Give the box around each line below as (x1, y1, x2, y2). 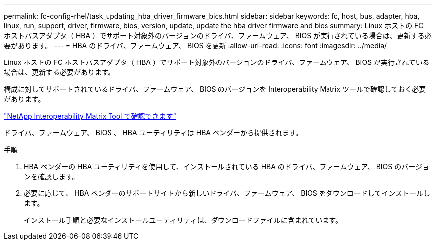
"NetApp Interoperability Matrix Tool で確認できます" (4, 112, 176, 120)
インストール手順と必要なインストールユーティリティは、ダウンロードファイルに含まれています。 (24, 216, 342, 224)
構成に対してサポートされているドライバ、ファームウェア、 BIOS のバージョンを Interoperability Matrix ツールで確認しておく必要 (4, 85, 426, 93)
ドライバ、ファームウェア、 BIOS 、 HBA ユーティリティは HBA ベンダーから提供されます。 (4, 128, 303, 137)
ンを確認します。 (24, 172, 79, 181)
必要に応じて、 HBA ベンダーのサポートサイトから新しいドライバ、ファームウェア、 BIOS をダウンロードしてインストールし (24, 189, 431, 197)
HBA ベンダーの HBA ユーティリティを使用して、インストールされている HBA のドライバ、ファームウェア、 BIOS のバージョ (24, 162, 429, 171)
